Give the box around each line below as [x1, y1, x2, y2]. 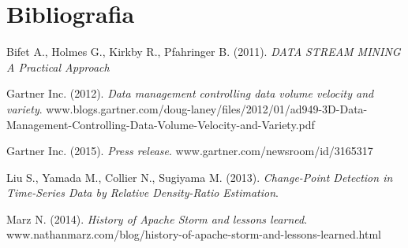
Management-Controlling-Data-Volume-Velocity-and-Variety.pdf [6, 116, 315, 132]
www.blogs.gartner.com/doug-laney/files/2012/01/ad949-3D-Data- [46, 100, 368, 117]
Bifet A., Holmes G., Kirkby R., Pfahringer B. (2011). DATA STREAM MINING [6, 43, 401, 60]
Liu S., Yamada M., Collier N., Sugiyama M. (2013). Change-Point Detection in [6, 168, 393, 185]
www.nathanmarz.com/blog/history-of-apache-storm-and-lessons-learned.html [6, 226, 381, 242]
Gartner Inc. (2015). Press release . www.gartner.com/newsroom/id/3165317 [6, 143, 373, 159]
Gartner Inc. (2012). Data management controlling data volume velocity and [6, 85, 374, 102]
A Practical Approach [6, 58, 110, 75]
